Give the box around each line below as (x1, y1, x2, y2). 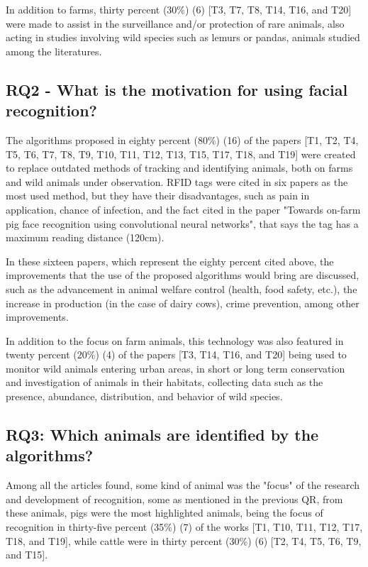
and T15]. (6, 547, 48, 562)
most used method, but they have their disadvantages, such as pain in (6, 188, 310, 203)
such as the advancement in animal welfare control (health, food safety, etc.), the (6, 281, 357, 296)
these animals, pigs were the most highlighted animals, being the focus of (6, 505, 323, 520)
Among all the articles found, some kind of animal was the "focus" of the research (6, 478, 359, 492)
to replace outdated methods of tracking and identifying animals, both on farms (6, 160, 353, 175)
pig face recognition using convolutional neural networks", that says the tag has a (6, 216, 359, 231)
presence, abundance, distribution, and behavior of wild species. (6, 389, 283, 404)
